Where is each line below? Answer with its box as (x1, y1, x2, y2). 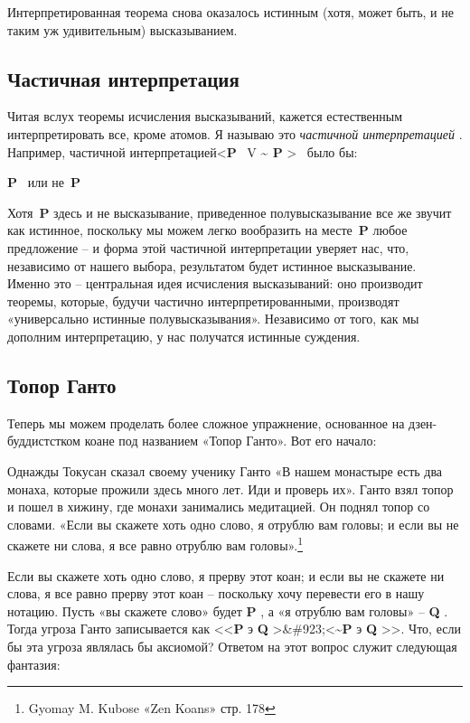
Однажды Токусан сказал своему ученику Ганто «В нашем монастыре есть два (7, 461, 443, 480)
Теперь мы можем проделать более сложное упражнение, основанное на (7, 413, 405, 432)
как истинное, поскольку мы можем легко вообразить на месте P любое (7, 221, 408, 239)
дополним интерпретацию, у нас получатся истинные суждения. (7, 326, 361, 345)
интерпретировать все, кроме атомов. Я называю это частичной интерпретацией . (7, 124, 463, 143)
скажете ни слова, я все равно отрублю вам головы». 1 (7, 533, 303, 554)
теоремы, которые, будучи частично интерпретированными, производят (7, 291, 399, 310)
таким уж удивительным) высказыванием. (7, 20, 238, 39)
